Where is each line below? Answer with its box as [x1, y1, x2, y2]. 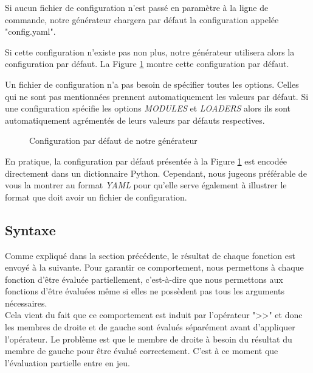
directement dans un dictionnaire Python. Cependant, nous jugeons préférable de [5, 166, 307, 179]
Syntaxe [5, 220, 56, 239]
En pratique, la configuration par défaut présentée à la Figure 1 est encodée [5, 154, 287, 167]
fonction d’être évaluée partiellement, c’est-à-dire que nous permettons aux [5, 272, 283, 285]
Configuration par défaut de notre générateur [29, 134, 198, 147]
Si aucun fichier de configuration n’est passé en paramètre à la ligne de [5, 1, 269, 13]
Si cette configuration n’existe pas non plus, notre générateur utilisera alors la [5, 45, 295, 58]
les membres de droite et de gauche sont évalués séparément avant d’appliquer [5, 321, 295, 333]
